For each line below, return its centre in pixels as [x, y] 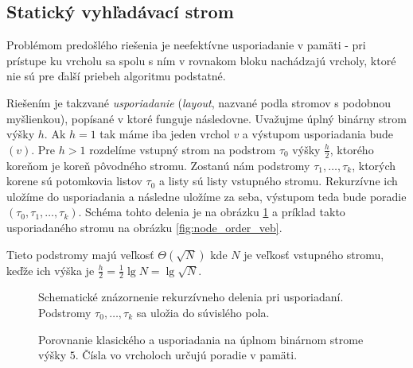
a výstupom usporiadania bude [318, 134]
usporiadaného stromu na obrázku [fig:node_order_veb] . [144, 227]
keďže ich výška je [51, 270]
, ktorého [352, 149]
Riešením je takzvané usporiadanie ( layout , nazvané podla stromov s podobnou [199, 102]
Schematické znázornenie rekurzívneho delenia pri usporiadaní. [191, 297]
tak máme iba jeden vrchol [165, 134]
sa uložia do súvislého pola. [203, 312]
